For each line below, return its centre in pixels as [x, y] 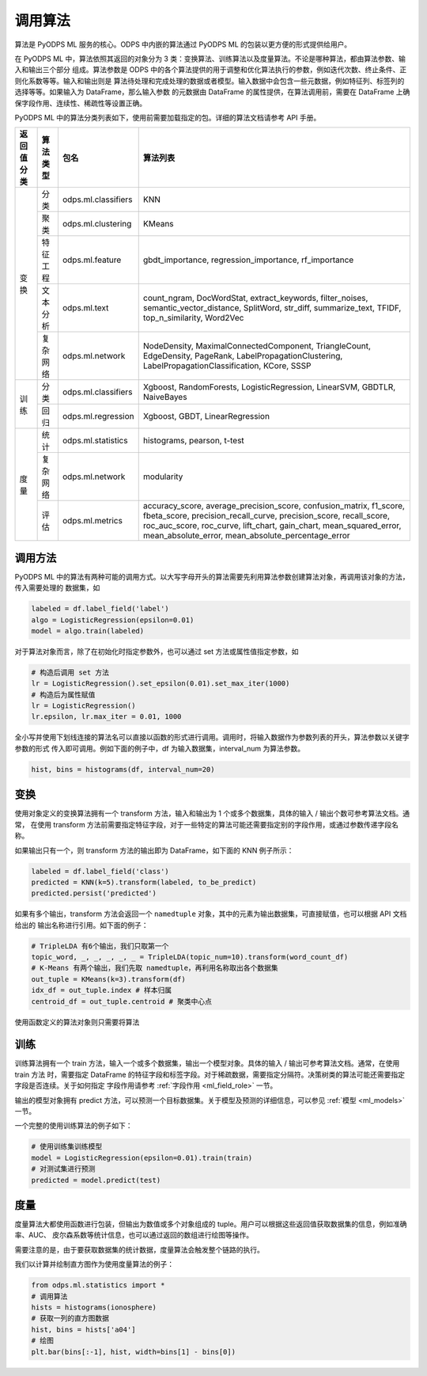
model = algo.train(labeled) [88, 631]
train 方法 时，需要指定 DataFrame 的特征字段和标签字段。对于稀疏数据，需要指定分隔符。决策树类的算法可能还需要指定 [210, 1074]
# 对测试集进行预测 [63, 1169]
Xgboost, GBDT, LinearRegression [206, 416]
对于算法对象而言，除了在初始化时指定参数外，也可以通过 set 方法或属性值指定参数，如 [157, 651]
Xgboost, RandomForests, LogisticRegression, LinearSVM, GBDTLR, [269, 387]
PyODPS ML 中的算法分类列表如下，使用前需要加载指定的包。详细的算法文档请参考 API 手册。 [168, 117]
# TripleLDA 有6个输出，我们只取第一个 [100, 946]
